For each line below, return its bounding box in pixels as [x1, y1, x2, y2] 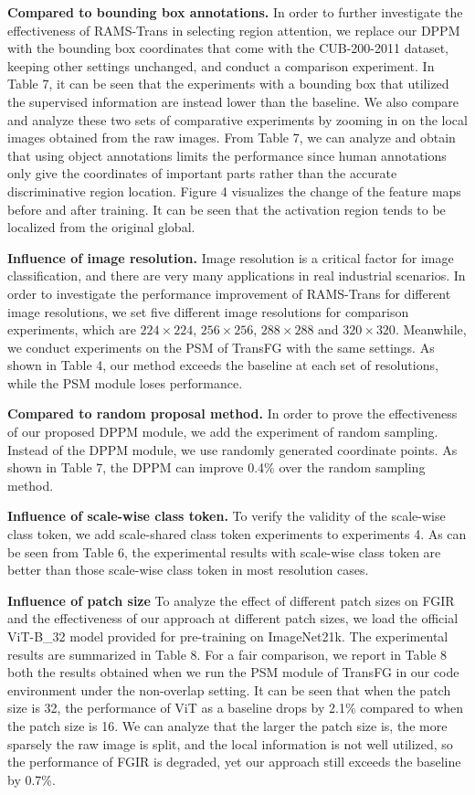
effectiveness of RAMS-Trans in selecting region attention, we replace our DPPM [7, 20, 460, 39]
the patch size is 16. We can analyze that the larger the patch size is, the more [7, 715, 448, 735]
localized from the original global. [7, 217, 195, 237]
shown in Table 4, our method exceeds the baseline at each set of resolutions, [7, 355, 438, 375]
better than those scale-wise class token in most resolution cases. [7, 560, 369, 579]
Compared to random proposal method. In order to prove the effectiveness [7, 404, 458, 423]
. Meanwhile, [395, 320, 467, 339]
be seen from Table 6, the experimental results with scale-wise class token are [7, 542, 441, 561]
